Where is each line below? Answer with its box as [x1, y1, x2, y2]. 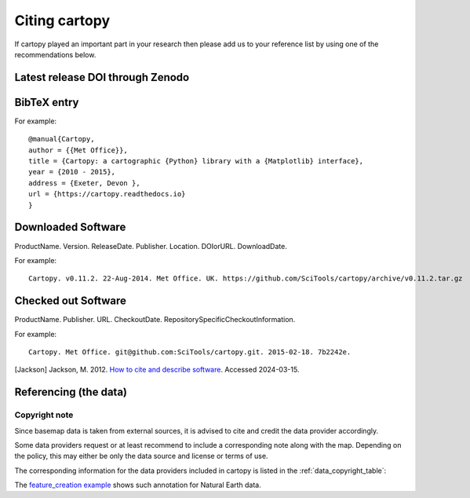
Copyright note [14, 409, 74, 420]
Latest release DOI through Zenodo [14, 71, 190, 84]
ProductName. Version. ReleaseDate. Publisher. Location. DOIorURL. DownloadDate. [14, 241, 288, 251]
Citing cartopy [14, 12, 111, 29]
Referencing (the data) [14, 386, 127, 399]
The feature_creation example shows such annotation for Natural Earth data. [14, 480, 262, 490]
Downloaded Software [14, 221, 126, 234]
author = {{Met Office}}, [28, 145, 129, 155]
